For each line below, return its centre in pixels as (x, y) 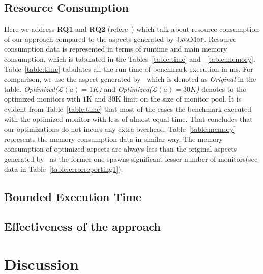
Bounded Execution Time (73, 196)
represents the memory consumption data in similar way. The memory (114, 139)
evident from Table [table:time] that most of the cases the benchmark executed (128, 108)
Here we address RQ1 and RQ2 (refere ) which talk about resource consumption (132, 29)
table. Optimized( (31, 89)
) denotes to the (221, 89)
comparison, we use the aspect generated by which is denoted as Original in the (130, 79)
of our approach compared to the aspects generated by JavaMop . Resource (120, 39)
